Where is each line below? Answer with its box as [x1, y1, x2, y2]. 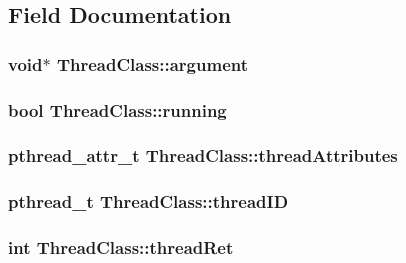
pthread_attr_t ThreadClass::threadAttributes [8, 143, 398, 168]
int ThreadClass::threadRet [8, 235, 234, 260]
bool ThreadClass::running [8, 97, 227, 122]
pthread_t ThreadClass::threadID [8, 189, 289, 214]
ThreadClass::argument [56, 51, 249, 76]
